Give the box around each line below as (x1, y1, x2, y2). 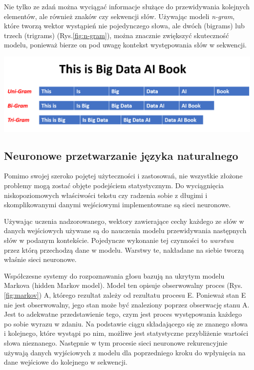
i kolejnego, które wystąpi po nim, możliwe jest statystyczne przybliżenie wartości (4, 328, 249, 338)
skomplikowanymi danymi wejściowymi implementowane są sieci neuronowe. (4, 199, 231, 210)
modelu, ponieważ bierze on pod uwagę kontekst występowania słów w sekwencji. (4, 40, 247, 50)
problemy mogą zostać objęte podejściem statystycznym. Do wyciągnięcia (4, 180, 224, 191)
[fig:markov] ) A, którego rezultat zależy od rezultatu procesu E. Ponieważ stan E (4, 290, 246, 300)
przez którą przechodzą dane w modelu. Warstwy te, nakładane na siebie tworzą (4, 244, 244, 255)
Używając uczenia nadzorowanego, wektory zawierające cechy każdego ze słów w (4, 216, 244, 226)
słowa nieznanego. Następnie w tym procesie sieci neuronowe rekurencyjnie (4, 337, 228, 348)
